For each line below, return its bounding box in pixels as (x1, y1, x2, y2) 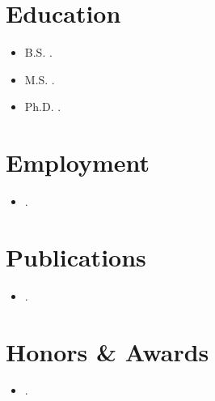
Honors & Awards (6, 335, 209, 368)
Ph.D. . (24, 98, 61, 115)
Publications (6, 240, 146, 273)
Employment (6, 146, 150, 179)
